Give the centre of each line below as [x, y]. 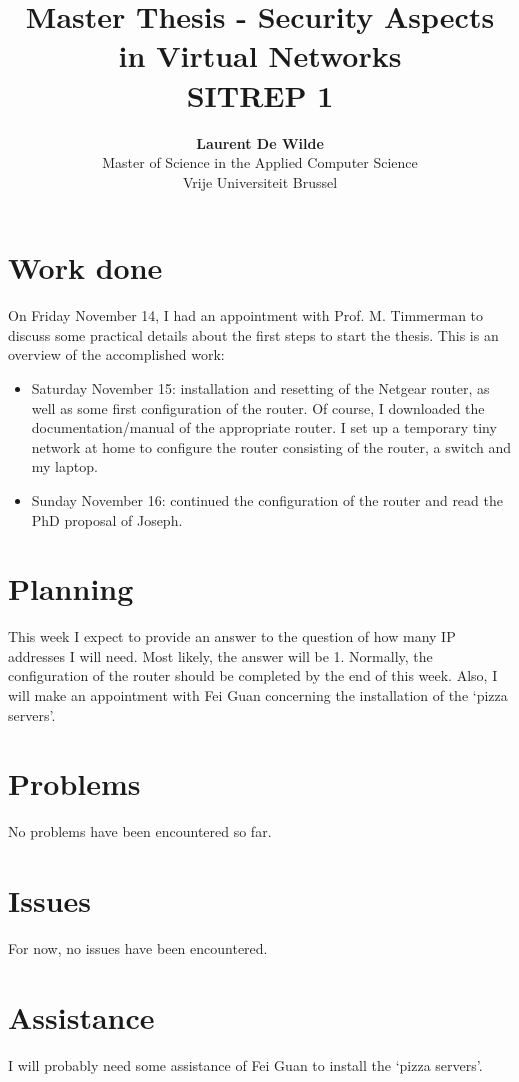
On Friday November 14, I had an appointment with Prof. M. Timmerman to [246, 315]
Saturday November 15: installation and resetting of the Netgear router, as [260, 388]
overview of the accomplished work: [116, 354]
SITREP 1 [260, 94]
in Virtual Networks [260, 55]
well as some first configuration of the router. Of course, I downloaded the [258, 407]
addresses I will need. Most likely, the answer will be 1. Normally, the [220, 655]
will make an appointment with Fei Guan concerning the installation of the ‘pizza [258, 695]
